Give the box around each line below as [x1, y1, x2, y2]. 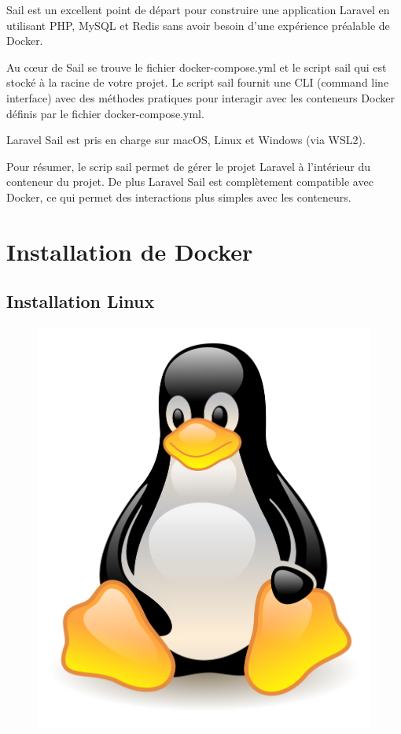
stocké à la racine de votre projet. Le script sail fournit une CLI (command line [6, 74, 389, 91]
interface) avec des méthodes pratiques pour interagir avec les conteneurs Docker [6, 89, 395, 106]
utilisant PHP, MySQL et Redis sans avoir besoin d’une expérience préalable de [6, 17, 390, 33]
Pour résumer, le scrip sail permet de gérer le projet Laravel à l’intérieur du [6, 158, 371, 174]
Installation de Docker [6, 235, 253, 267]
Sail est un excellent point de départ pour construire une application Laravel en [6, 2, 390, 17]
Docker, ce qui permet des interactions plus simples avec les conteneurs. [6, 188, 351, 205]
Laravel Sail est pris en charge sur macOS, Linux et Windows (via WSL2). [6, 132, 366, 148]
